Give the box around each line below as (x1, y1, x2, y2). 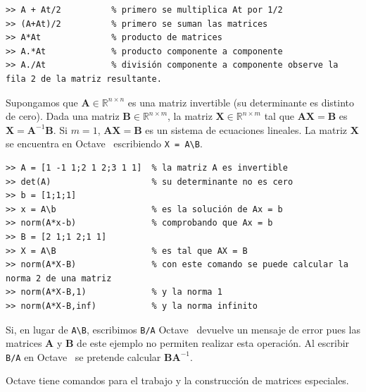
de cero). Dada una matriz (6, 109, 120, 123)
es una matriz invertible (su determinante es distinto (127, 94, 355, 109)
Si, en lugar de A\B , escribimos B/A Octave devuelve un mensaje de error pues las (6, 321, 360, 336)
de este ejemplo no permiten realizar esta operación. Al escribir (77, 336, 350, 350)
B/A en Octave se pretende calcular (6, 349, 161, 364)
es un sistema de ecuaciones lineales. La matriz (145, 122, 348, 137)
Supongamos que (6, 94, 78, 109)
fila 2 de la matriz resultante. (6, 73, 162, 84)
